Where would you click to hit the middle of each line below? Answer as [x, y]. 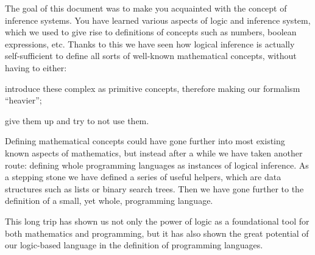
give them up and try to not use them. [77, 120]
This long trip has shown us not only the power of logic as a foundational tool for [157, 221]
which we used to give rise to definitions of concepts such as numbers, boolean [151, 32]
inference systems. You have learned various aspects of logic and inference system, [158, 20]
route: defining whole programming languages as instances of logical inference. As [157, 165]
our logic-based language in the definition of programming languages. [134, 245]
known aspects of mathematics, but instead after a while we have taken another [154, 152]
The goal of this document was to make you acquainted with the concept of [146, 8]
